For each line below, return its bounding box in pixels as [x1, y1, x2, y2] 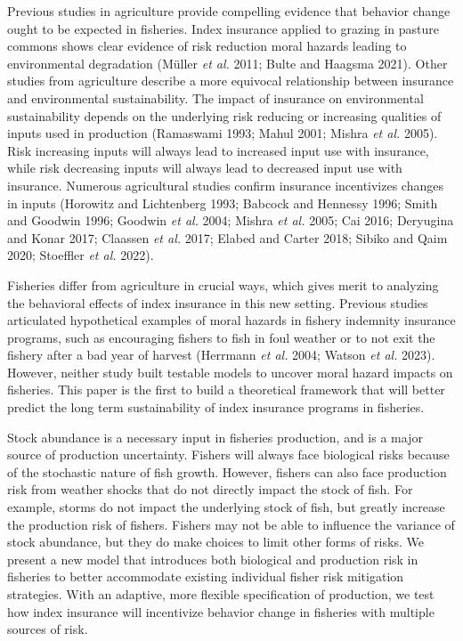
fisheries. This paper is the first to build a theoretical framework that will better [7, 380, 445, 399]
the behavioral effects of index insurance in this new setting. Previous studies [7, 293, 428, 312]
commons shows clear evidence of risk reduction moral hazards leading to [7, 37, 407, 55]
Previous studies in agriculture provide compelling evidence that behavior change [7, 2, 451, 20]
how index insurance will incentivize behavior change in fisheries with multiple [7, 602, 435, 621]
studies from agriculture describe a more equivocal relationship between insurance [7, 71, 454, 90]
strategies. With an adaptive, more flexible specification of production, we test [7, 585, 435, 603]
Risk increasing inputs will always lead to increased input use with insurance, [7, 141, 429, 159]
